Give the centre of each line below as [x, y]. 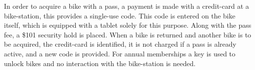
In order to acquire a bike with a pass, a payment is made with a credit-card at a [127, 6]
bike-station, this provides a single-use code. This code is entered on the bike [120, 15]
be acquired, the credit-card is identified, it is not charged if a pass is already [120, 44]
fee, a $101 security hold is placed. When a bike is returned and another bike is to [128, 34]
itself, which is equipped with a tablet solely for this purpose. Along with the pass [128, 25]
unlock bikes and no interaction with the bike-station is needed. [100, 63]
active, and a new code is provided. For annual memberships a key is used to [120, 53]
